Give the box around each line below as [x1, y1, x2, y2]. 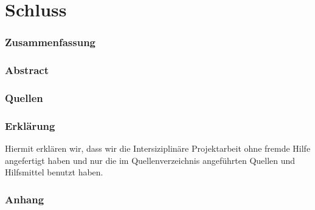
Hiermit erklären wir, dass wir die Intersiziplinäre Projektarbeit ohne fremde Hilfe [5, 142, 311, 155]
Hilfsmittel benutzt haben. [5, 166, 103, 178]
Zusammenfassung [5, 35, 96, 50]
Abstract [5, 63, 49, 78]
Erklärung [5, 118, 55, 133]
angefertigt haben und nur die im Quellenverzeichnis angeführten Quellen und [5, 154, 296, 166]
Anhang [5, 191, 44, 206]
